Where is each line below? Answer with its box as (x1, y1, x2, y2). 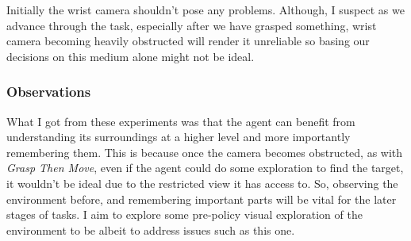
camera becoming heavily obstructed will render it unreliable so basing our (6, 33, 370, 49)
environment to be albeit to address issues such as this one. (6, 221, 295, 238)
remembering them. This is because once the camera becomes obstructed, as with (6, 143, 403, 160)
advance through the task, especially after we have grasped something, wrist (6, 17, 377, 33)
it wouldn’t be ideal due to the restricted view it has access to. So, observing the (6, 174, 398, 191)
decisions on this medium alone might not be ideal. (6, 48, 255, 64)
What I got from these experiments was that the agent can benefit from (6, 113, 355, 129)
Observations (6, 82, 91, 101)
